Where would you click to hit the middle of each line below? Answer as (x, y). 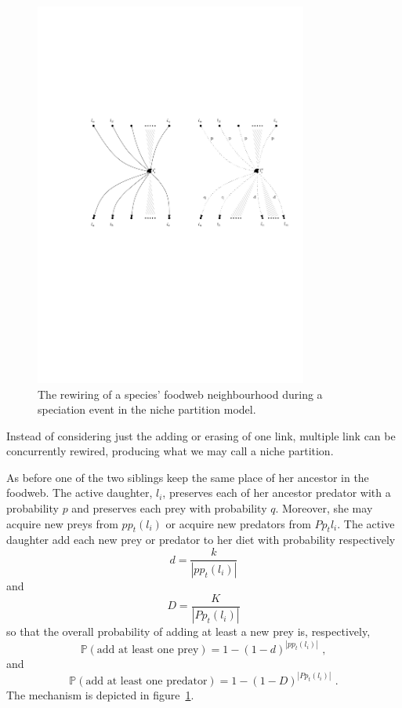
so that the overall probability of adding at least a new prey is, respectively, (188, 631)
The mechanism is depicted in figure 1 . (100, 694)
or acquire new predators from (238, 523)
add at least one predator (147, 681)
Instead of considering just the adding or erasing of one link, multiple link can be (201, 435)
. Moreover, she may (324, 508)
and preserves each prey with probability (169, 508)
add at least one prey (148, 650)
